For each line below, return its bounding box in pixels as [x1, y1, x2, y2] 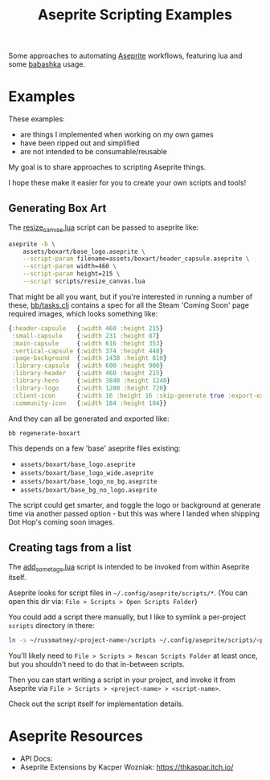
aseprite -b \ [8, 239, 56, 248]
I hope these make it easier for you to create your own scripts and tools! [8, 178, 247, 188]
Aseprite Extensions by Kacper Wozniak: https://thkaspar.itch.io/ [19, 762, 234, 772]
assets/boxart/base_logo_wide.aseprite [19, 469, 154, 477]
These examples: [8, 114, 66, 124]
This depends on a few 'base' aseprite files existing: [8, 443, 181, 453]
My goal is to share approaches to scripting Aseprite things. [8, 162, 207, 172]
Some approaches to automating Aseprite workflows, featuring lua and [8, 51, 243, 61]
